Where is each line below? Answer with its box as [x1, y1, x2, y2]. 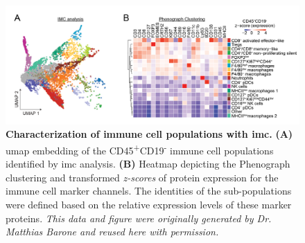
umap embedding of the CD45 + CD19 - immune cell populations [6, 141, 274, 157]
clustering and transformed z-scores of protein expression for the [6, 170, 279, 184]
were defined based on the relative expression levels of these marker [6, 197, 292, 212]
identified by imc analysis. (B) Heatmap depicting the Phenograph [6, 156, 290, 171]
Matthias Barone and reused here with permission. [6, 224, 219, 239]
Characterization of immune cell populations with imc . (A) [6, 127, 293, 141]
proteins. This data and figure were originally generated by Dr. [6, 210, 272, 225]
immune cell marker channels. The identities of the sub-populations [6, 183, 292, 198]
